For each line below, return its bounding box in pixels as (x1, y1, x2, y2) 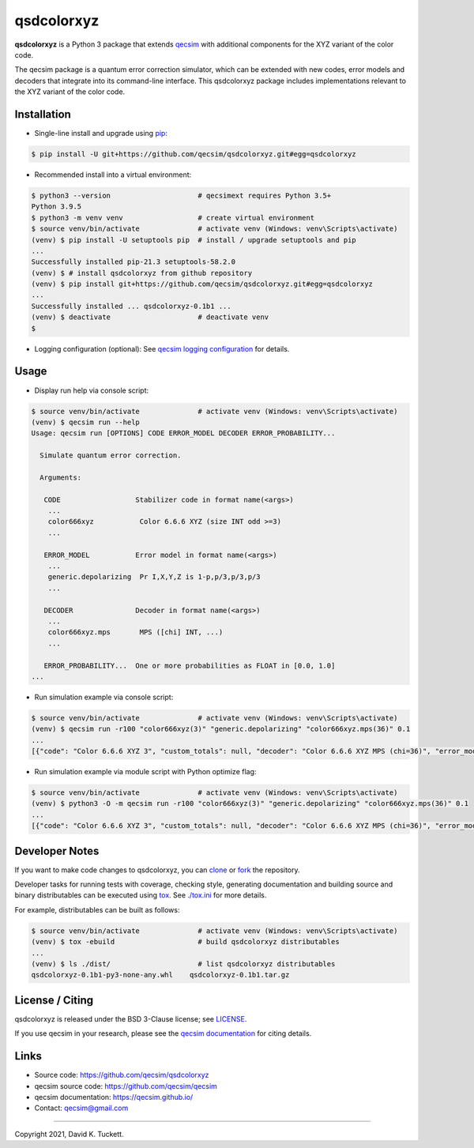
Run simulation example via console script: (34, 692, 174, 702)
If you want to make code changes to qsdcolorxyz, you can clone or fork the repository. (14, 865, 300, 875)
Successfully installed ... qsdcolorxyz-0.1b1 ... (31, 301, 232, 311)
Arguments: (39, 472, 82, 482)
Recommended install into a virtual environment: (34, 170, 192, 179)
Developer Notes (14, 844, 100, 857)
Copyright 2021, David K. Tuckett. (14, 1129, 124, 1139)
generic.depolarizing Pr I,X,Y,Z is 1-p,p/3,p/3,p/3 (47, 573, 261, 582)
